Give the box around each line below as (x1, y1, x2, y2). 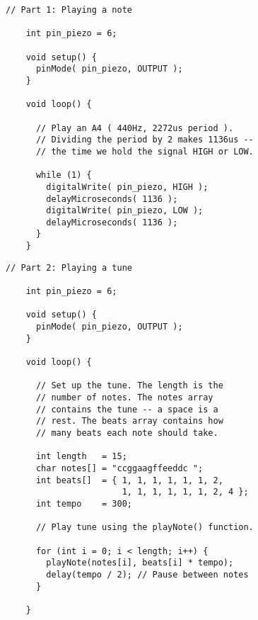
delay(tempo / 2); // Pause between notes (46, 569, 249, 580)
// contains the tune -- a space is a (35, 404, 218, 415)
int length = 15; (35, 451, 127, 462)
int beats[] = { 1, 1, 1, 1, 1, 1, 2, (35, 475, 223, 485)
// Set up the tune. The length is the (35, 381, 223, 391)
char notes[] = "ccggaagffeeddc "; (35, 463, 204, 473)
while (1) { (35, 170, 92, 181)
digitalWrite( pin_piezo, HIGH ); (46, 181, 209, 192)
